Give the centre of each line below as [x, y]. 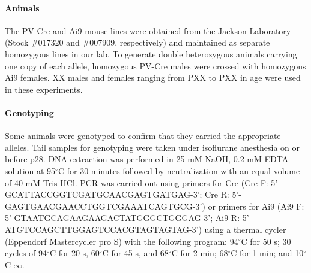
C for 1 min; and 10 [267, 253]
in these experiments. [44, 89]
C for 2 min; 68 [200, 253]
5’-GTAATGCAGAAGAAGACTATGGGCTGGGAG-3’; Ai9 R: [122, 218]
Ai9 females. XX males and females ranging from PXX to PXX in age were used [153, 78]
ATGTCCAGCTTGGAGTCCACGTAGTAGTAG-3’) [103, 229]
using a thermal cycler [245, 229]
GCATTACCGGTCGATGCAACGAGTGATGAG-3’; [104, 194]
